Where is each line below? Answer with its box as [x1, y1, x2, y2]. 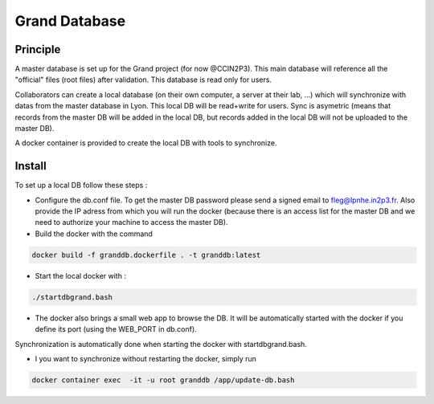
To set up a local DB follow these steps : [14, 181, 148, 190]
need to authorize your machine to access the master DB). [35, 218, 228, 227]
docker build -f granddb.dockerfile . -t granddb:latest [31, 250, 261, 259]
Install [14, 159, 47, 173]
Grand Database [14, 12, 126, 30]
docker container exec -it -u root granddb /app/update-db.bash [31, 375, 295, 385]
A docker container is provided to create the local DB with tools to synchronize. [14, 138, 277, 148]
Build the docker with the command [35, 229, 153, 239]
